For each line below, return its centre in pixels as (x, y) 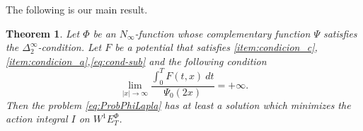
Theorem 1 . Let (43, 33)
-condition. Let (70, 47)
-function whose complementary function (223, 33)
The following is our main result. (77, 9)
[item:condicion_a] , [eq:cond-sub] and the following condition (136, 61)
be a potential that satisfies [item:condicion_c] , (216, 47)
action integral (37, 119)
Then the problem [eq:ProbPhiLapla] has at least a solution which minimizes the (178, 104)
